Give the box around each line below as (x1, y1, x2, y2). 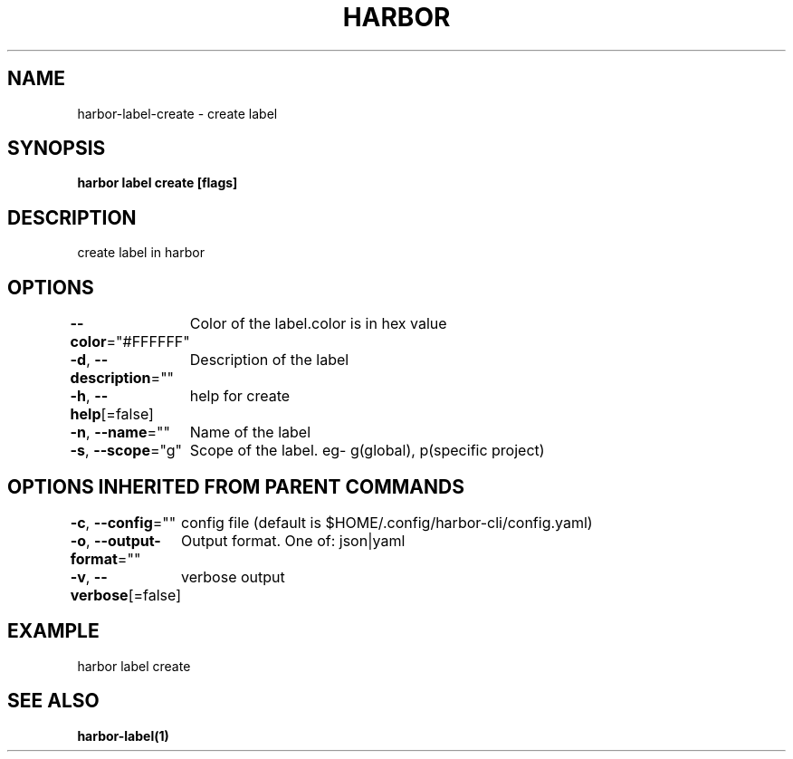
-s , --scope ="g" (70, 441, 182, 460)
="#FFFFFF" (106, 332, 190, 351)
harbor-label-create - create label (77, 105, 278, 121)
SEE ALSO (7, 689, 100, 713)
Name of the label (189, 423, 311, 442)
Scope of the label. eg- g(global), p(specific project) (189, 441, 545, 460)
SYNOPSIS (7, 137, 106, 160)
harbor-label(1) (77, 727, 169, 744)
